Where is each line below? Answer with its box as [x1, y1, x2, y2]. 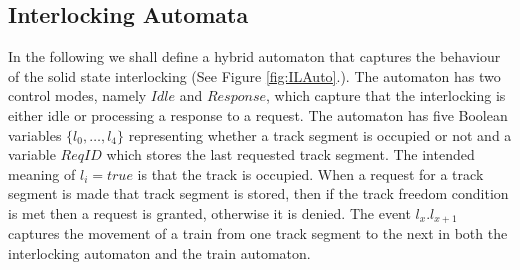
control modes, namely [8, 85, 147, 106]
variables [8, 124, 62, 145]
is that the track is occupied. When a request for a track [137, 163, 484, 184]
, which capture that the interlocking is [266, 85, 506, 106]
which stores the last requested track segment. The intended [106, 144, 475, 165]
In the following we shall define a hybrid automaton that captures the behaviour [8, 46, 501, 67]
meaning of [8, 163, 76, 184]
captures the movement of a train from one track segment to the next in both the [8, 223, 508, 244]
